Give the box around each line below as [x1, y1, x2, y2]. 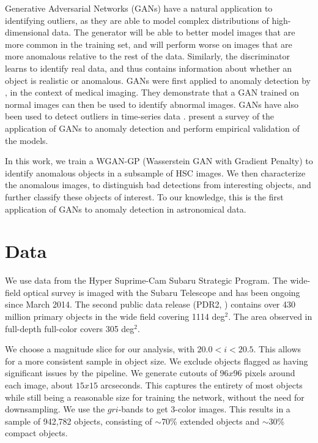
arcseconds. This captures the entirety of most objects [100, 378, 303, 391]
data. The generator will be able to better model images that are [52, 26, 295, 39]
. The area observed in [228, 310, 312, 322]
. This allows [253, 343, 301, 355]
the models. [5, 134, 48, 146]
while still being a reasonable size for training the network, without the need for [5, 390, 305, 403]
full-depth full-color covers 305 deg [5, 322, 135, 335]
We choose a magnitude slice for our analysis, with [5, 343, 194, 355]
